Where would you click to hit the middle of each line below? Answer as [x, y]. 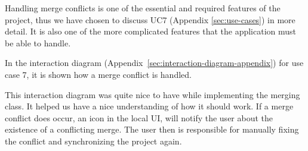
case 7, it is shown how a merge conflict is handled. [98, 74]
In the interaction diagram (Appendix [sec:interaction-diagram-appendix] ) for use [154, 63]
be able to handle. [38, 43]
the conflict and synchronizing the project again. [93, 141]
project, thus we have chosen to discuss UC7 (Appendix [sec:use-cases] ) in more [150, 19]
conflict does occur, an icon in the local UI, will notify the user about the [139, 117]
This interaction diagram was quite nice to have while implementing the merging [153, 94]
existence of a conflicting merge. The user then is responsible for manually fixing [152, 129]
